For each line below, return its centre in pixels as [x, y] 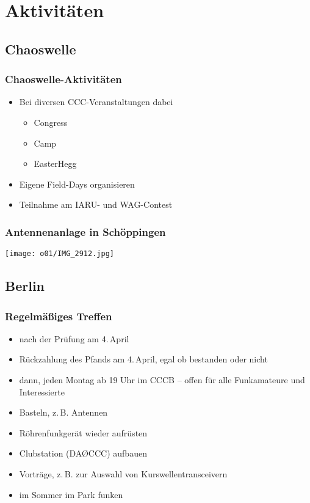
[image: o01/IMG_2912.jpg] [59, 254]
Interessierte [42, 391]
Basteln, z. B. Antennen [63, 412]
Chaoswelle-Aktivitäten [63, 79]
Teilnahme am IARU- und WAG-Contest [96, 204]
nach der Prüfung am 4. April [74, 338]
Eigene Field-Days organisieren [77, 184]
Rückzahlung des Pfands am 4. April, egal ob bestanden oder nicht [143, 359]
